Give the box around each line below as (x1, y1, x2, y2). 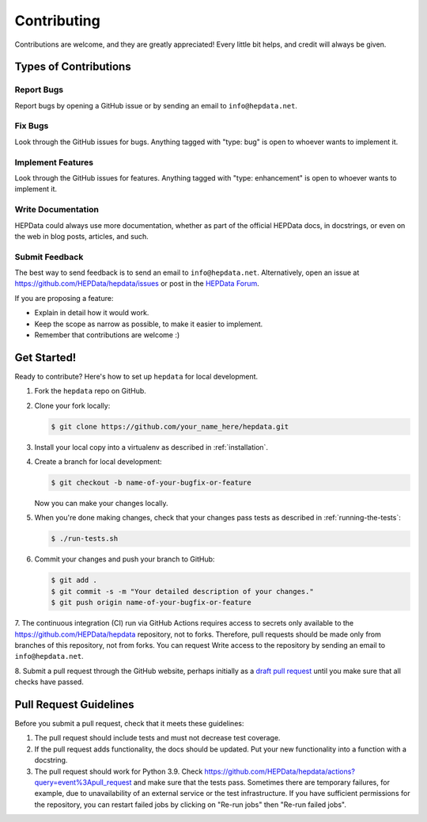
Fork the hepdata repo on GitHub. (34, 386, 146, 396)
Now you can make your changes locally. (34, 499, 168, 508)
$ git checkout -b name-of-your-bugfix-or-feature (51, 478, 252, 487)
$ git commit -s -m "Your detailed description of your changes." (51, 587, 314, 596)
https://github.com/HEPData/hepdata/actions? (204, 767, 356, 776)
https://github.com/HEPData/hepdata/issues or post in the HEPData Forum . (14, 279, 260, 288)
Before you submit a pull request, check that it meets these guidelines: (14, 718, 244, 728)
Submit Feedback (14, 251, 84, 262)
